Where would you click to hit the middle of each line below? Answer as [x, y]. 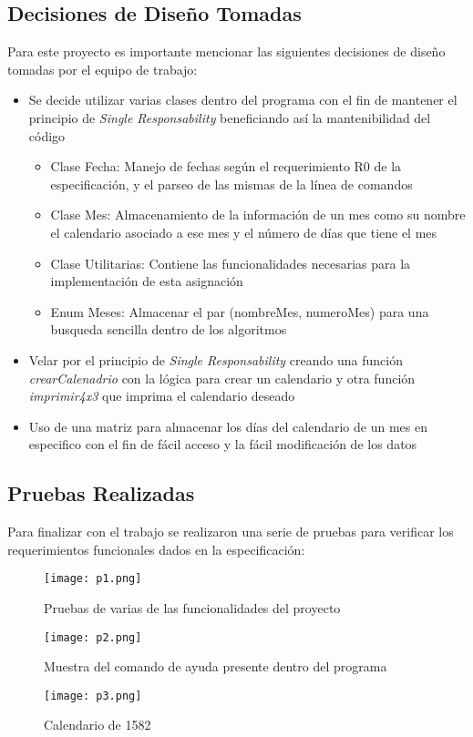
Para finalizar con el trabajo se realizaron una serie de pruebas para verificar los [231, 532]
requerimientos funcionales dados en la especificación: [156, 549]
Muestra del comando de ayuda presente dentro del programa [216, 666]
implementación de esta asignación [147, 281]
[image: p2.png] [93, 637]
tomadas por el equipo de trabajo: [103, 69]
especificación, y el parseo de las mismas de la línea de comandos [231, 184]
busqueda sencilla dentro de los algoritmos [169, 329]
